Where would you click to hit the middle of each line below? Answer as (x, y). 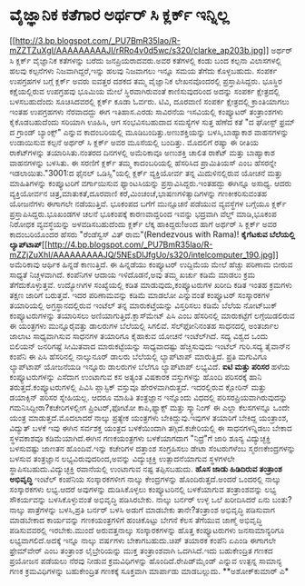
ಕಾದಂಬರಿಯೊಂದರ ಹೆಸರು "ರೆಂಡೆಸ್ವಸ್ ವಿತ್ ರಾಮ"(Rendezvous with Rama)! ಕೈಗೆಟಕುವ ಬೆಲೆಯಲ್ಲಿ (152, 234)
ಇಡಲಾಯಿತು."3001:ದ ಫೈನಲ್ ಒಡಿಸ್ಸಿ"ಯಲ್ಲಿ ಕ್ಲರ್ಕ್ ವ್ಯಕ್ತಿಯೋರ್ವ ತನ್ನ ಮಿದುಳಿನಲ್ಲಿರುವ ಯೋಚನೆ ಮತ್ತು (146, 173)
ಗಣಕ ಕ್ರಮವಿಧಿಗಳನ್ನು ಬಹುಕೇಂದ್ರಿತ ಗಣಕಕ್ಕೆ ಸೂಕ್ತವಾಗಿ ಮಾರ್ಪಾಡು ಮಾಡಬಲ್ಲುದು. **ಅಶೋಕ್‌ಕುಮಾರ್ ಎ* (149, 571)
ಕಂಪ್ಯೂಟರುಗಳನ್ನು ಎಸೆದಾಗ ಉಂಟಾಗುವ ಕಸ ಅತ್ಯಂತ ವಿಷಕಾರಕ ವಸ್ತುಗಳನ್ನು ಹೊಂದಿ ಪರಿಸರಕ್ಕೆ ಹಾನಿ (136, 376)
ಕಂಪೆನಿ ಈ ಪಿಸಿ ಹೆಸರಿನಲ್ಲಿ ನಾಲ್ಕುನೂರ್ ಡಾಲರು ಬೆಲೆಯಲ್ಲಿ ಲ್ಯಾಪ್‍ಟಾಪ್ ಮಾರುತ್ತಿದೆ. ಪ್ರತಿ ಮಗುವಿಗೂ (138, 356)
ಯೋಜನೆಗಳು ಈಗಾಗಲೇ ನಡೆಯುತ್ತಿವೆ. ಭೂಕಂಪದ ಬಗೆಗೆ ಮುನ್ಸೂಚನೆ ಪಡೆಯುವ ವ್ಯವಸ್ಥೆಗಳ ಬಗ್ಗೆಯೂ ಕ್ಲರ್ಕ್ (148, 204)
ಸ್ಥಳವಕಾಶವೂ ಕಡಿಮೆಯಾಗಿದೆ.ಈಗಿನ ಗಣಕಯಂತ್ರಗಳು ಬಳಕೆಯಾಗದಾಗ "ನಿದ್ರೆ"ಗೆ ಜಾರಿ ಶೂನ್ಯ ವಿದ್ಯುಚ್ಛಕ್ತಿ (140, 438)
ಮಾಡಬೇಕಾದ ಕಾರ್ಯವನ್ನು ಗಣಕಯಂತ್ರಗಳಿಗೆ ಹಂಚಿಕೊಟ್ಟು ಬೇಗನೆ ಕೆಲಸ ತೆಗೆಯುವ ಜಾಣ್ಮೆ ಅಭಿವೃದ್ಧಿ (136, 520)
